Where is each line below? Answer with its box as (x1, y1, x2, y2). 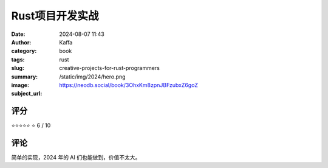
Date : (11, 30, 26, 38)
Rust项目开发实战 (11, 9, 99, 23)
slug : (11, 65, 24, 72)
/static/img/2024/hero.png (59, 73, 126, 80)
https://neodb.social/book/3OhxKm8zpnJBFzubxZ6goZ (59, 81, 199, 88)
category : (11, 47, 37, 55)
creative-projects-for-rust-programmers (59, 65, 160, 72)
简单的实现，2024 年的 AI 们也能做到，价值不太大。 (11, 154, 141, 161)
